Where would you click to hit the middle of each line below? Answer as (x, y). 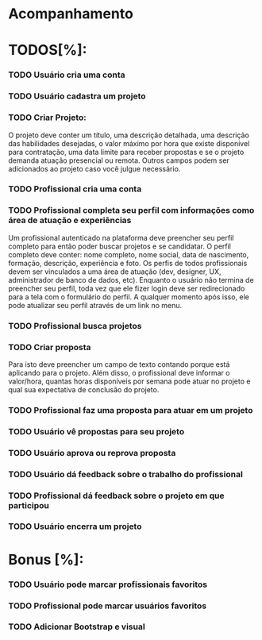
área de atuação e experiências (70, 221)
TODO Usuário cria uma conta (67, 75)
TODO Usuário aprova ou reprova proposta (92, 453)
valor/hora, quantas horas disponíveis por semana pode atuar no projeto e (129, 381)
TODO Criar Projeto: (48, 118)
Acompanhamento (71, 14)
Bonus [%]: (46, 559)
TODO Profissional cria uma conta (75, 189)
